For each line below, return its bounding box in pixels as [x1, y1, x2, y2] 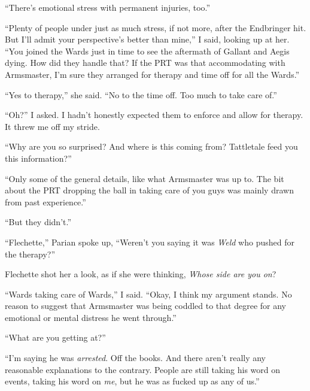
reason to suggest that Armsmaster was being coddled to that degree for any [5, 299, 287, 312]
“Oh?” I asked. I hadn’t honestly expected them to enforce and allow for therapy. [5, 108, 303, 121]
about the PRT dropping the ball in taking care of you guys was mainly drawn [5, 184, 294, 196]
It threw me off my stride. [5, 120, 100, 132]
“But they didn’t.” [5, 216, 72, 228]
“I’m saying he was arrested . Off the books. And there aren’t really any [5, 351, 266, 364]
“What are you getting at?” [5, 331, 106, 344]
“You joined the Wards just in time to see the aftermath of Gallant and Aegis [5, 44, 290, 57]
